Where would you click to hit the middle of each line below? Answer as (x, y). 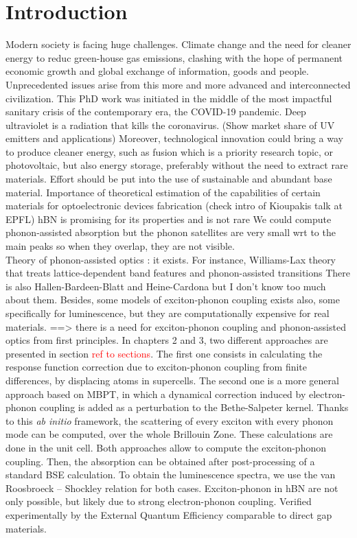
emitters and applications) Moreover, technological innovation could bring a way (174, 138)
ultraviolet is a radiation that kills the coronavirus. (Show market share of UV (170, 125)
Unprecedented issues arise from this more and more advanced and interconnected (178, 84)
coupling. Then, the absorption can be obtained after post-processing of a (160, 461)
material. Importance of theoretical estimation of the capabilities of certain (163, 192)
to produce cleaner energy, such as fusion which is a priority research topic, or (170, 151)
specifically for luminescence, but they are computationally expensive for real (168, 313)
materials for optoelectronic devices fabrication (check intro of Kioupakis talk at (174, 206)
